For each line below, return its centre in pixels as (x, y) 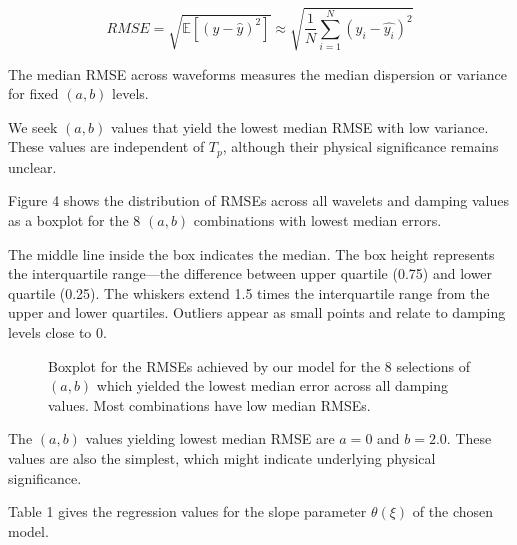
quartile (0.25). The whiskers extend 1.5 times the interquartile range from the (249, 292)
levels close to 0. (57, 331)
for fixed (33, 93)
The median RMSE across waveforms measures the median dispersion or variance (257, 73)
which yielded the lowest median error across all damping (272, 385)
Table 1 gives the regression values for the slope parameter (187, 511)
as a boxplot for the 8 (74, 219)
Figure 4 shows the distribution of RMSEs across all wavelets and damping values (259, 200)
